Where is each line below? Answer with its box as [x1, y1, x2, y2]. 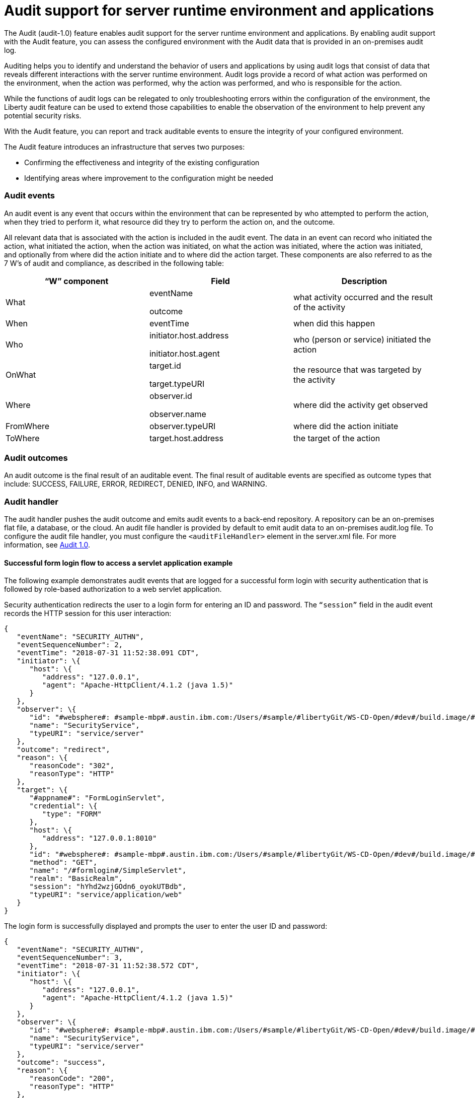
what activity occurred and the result [293, 292, 433, 302]
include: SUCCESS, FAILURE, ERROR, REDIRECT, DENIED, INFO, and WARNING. [4, 479, 267, 489]
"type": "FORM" [42, 810, 102, 818]
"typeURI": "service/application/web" [29, 890, 183, 899]
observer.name [149, 408, 206, 419]
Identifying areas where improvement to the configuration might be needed [24, 173, 273, 182]
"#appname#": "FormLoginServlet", [29, 794, 166, 802]
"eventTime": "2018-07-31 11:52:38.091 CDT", [17, 649, 199, 657]
